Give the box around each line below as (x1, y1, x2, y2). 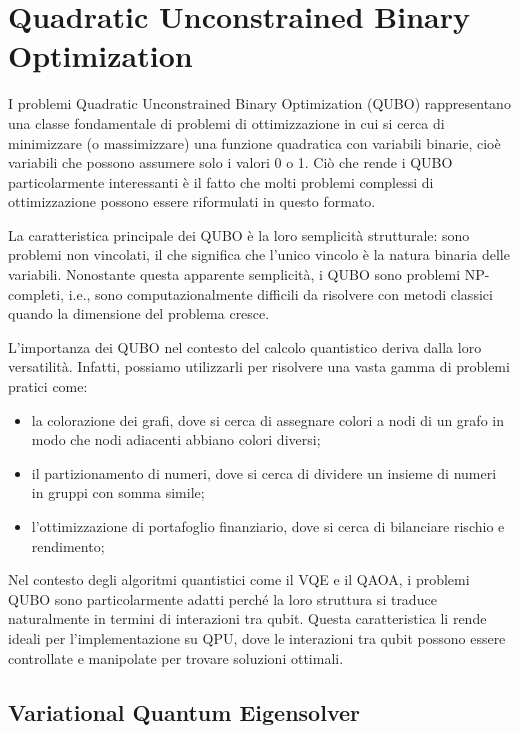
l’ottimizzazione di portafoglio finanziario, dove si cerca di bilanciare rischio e (31, 516, 505, 536)
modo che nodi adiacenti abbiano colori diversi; (31, 429, 321, 450)
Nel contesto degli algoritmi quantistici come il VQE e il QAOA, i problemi (8, 569, 470, 590)
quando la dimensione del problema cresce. (8, 303, 270, 324)
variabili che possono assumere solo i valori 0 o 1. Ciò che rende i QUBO (8, 152, 453, 173)
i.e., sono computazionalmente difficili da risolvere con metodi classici (68, 283, 493, 304)
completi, (8, 283, 64, 304)
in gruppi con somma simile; (31, 482, 205, 503)
